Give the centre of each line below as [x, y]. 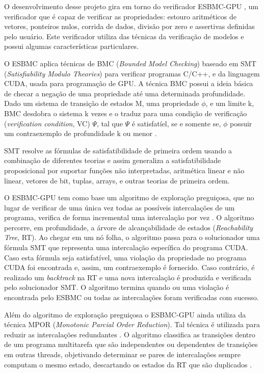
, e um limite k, [230, 103]
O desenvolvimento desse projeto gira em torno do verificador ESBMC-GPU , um [131, 6]
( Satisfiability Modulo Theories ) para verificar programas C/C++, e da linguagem [132, 73]
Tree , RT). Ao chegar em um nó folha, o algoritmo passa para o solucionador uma [132, 237]
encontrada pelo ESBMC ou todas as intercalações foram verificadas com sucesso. [131, 297]
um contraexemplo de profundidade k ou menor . [81, 133]
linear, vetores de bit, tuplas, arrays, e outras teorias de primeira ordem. [117, 180]
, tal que [110, 123]
